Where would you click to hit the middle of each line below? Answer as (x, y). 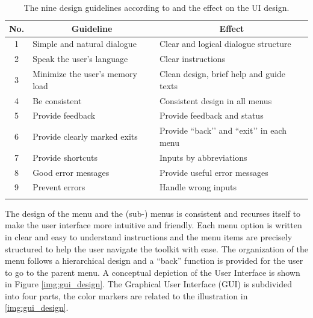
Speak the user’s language (80, 59)
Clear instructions (192, 59)
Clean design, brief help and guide (222, 74)
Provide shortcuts (65, 157)
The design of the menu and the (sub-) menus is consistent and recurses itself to (153, 213)
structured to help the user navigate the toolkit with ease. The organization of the (156, 248)
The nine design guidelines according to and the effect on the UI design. (156, 7)
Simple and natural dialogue (85, 44)
